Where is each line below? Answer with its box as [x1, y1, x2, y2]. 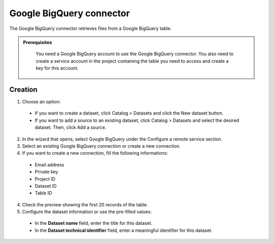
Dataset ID [35, 183, 57, 189]
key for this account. [36, 65, 79, 71]
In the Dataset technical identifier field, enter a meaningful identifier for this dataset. [35, 227, 213, 233]
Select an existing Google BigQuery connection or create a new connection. [22, 143, 181, 149]
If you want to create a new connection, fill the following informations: [22, 150, 168, 156]
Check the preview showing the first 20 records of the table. [22, 201, 148, 207]
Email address [35, 161, 64, 167]
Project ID [35, 176, 56, 182]
